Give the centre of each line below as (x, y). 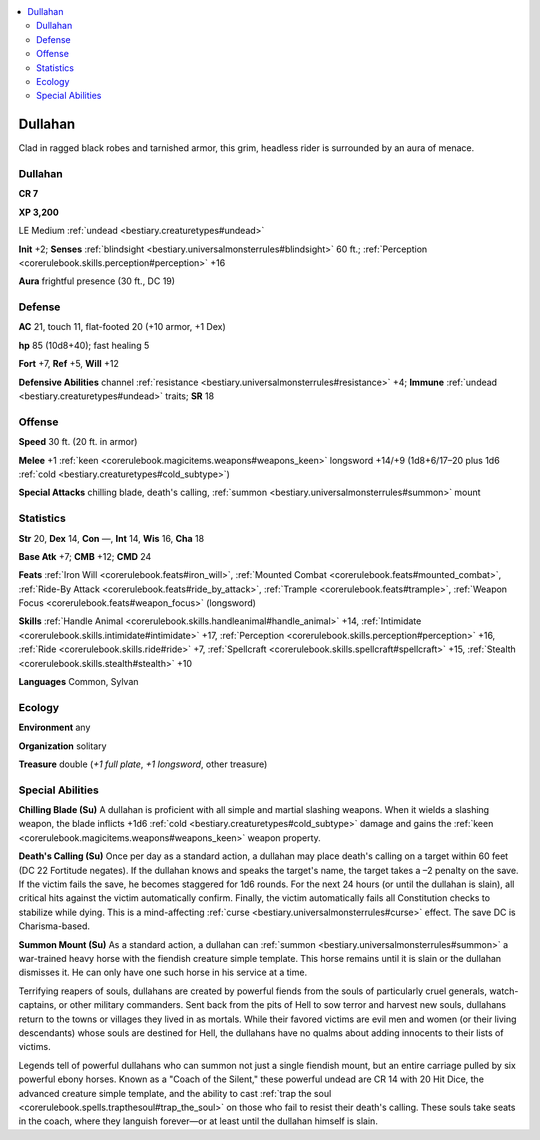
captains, (37, 1005)
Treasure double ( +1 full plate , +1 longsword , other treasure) (143, 764)
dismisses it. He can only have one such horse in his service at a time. (163, 972)
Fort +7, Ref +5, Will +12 (68, 364)
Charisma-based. (54, 926)
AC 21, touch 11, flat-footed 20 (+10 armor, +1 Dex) (122, 327)
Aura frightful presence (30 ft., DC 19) (96, 281)
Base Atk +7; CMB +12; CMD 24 (85, 556)
